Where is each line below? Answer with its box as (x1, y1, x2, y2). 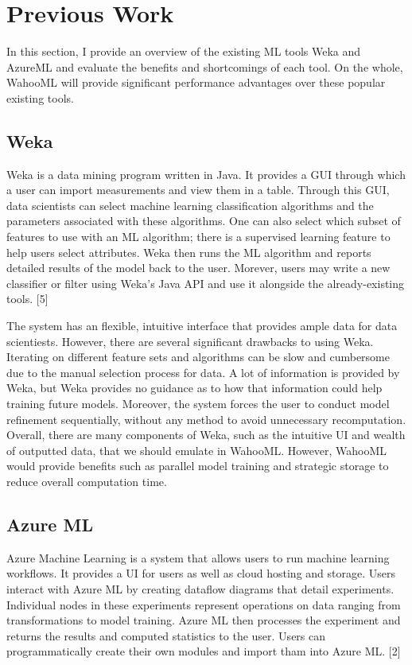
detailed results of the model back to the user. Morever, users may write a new (6, 259, 391, 276)
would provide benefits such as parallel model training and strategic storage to (6, 457, 389, 474)
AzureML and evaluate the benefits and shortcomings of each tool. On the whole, (6, 58, 403, 75)
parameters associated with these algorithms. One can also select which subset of (6, 212, 401, 229)
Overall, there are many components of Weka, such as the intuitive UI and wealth (6, 426, 406, 443)
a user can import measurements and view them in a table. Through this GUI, (6, 181, 390, 198)
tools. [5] (6, 290, 49, 307)
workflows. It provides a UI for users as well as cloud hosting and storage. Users (6, 565, 396, 581)
